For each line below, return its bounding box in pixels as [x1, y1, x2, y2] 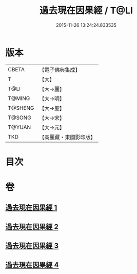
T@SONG [8, 114, 32, 121]
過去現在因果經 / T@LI [39, 5, 133, 16]
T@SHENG [8, 104, 34, 111]
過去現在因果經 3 [5, 242, 59, 250]
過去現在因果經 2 [5, 222, 59, 231]
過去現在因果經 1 [5, 203, 57, 212]
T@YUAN [8, 124, 31, 131]
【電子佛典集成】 [39, 66, 81, 73]
